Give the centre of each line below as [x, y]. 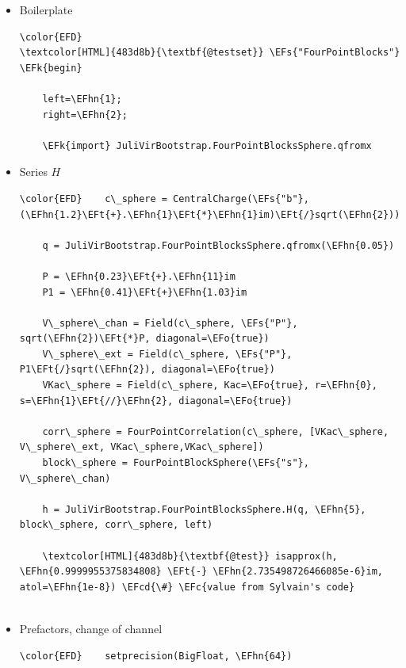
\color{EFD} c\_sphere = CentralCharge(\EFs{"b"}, [164, 198]
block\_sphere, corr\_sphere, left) [116, 525]
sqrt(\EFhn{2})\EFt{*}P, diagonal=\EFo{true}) [144, 339]
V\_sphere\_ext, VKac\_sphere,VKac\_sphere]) [142, 447]
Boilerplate [46, 10]
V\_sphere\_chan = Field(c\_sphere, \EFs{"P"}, [170, 323]
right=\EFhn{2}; [85, 115]
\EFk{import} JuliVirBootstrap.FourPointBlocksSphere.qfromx [207, 145]
